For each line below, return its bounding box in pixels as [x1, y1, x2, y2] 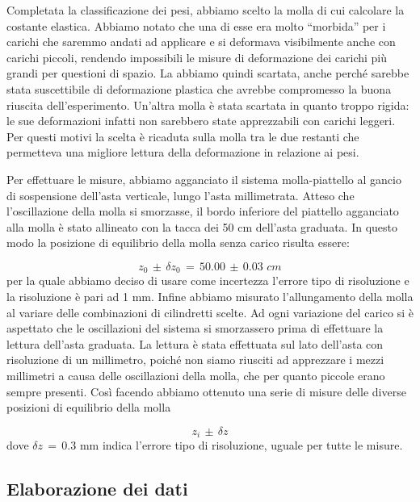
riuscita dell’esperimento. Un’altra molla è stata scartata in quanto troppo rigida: [6, 96, 409, 113]
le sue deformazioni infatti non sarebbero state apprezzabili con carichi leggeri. [6, 112, 396, 129]
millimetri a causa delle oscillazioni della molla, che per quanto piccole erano [6, 366, 385, 383]
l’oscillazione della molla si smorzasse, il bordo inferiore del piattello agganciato [6, 203, 399, 220]
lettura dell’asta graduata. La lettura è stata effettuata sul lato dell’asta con [6, 335, 384, 352]
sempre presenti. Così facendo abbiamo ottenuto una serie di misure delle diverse [6, 383, 406, 400]
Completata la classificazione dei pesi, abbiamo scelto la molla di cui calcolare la [6, 2, 405, 18]
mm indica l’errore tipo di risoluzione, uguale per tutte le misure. [79, 437, 403, 454]
